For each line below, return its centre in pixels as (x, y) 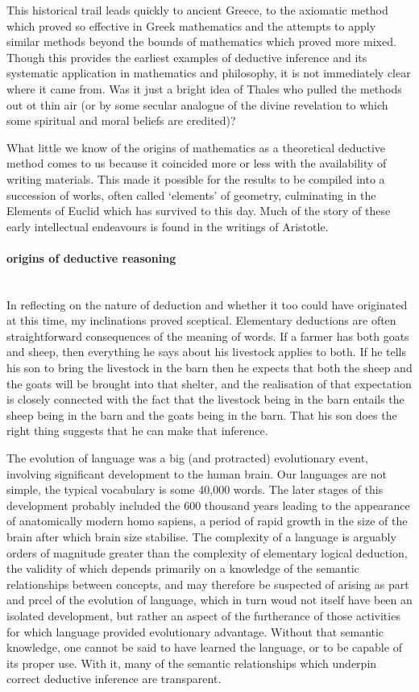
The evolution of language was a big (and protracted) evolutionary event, (187, 458)
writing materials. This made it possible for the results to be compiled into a (196, 178)
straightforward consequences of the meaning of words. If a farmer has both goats (208, 336)
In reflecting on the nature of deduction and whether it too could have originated (207, 304)
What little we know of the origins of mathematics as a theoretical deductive (196, 147)
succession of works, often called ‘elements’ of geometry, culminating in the (191, 195)
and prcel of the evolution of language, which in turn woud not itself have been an (209, 600)
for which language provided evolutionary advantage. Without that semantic (195, 631)
